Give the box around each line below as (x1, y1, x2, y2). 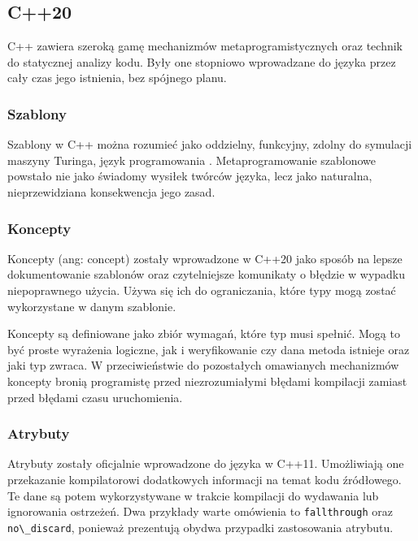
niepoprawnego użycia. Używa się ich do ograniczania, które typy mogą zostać (7, 281, 396, 298)
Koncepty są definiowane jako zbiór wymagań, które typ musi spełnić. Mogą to (7, 325, 400, 342)
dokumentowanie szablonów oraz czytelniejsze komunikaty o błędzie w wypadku (7, 266, 406, 283)
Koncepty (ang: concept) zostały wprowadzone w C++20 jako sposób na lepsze (7, 249, 403, 266)
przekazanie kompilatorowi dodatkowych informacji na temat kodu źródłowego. (7, 470, 402, 487)
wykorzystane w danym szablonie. (7, 297, 176, 314)
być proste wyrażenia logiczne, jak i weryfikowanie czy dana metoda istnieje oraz (7, 340, 410, 357)
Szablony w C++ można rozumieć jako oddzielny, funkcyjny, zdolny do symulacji (7, 136, 412, 153)
